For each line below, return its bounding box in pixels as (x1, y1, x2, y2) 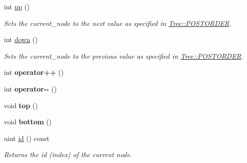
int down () (4, 34, 38, 45)
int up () (4, 1, 30, 11)
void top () (4, 100, 38, 110)
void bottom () (4, 116, 52, 127)
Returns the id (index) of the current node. (4, 149, 132, 160)
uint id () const (4, 133, 50, 143)
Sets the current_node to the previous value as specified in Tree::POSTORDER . (4, 50, 244, 61)
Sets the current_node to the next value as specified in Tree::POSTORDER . (4, 18, 231, 28)
